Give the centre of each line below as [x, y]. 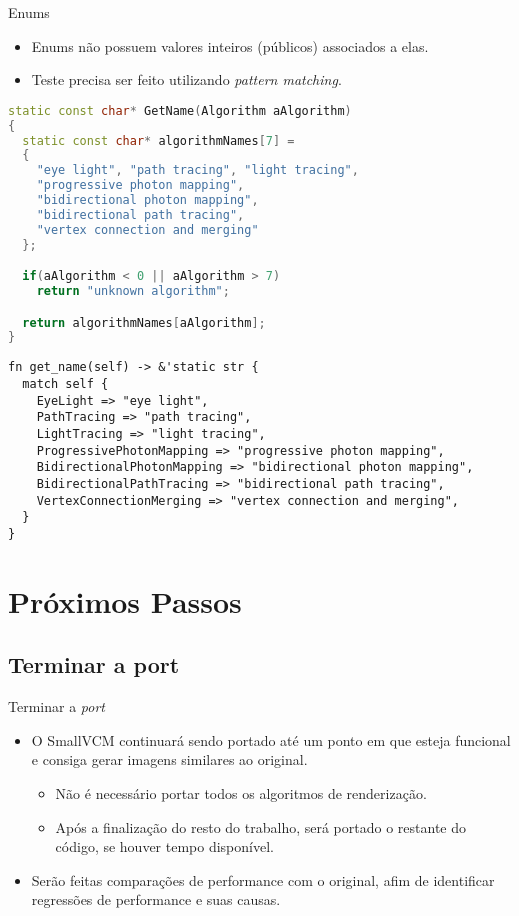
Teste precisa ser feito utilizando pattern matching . [186, 79]
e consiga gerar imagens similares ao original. [169, 759]
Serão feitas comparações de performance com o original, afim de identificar [263, 879]
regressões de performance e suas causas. [156, 899]
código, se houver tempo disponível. [164, 846]
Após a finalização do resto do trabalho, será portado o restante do [260, 826]
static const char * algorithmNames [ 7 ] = [158, 140]
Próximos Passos [125, 600]
